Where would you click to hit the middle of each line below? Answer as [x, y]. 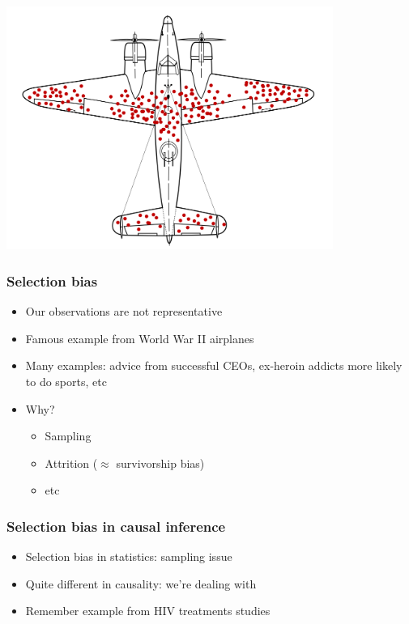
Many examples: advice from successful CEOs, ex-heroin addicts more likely [214, 365]
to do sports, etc [66, 381]
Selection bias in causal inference [116, 526]
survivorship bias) [160, 463]
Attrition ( [71, 463]
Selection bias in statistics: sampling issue [129, 556]
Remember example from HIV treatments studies [148, 611]
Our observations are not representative [124, 311]
